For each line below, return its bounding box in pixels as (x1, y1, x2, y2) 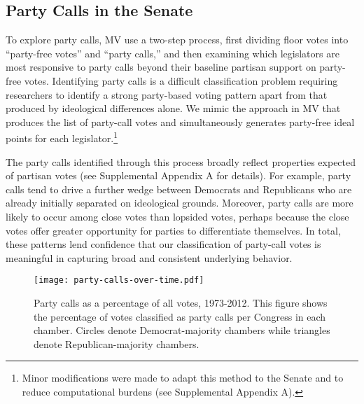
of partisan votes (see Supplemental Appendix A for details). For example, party (6, 168, 351, 183)
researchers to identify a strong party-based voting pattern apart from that (6, 87, 328, 102)
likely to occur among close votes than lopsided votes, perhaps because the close (6, 209, 349, 223)
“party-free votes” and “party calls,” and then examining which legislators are (6, 46, 339, 60)
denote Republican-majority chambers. (34, 336, 199, 351)
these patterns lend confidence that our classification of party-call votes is (6, 237, 321, 251)
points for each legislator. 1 (6, 129, 118, 146)
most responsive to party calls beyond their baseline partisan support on (6, 60, 316, 74)
